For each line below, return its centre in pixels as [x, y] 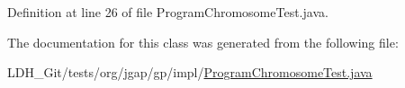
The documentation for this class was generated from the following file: [203, 42]
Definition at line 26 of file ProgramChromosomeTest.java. [168, 12]
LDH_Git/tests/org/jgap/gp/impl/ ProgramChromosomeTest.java [190, 72]
